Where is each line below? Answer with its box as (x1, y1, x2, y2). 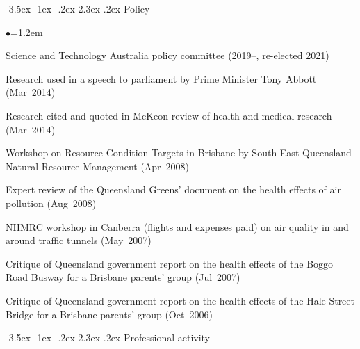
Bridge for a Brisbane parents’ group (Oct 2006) (6, 307, 213, 321)
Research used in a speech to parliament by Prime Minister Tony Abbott (6, 71, 317, 86)
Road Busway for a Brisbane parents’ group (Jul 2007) (6, 270, 240, 284)
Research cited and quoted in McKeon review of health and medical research (6, 108, 332, 122)
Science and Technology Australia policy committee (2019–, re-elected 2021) (6, 48, 329, 63)
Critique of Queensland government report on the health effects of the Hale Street (6, 293, 354, 307)
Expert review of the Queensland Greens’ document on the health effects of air (6, 182, 341, 197)
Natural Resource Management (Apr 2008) (6, 159, 190, 173)
